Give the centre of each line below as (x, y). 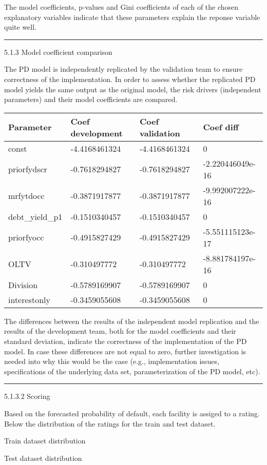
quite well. (20, 27)
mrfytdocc (26, 196)
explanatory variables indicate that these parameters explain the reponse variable (132, 17)
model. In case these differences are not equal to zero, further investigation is (125, 351)
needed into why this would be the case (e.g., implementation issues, (112, 361)
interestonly (29, 299)
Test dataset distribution (43, 458)
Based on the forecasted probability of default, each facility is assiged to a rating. (132, 413)
